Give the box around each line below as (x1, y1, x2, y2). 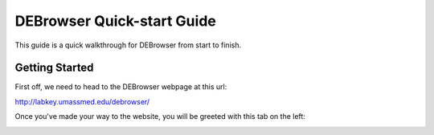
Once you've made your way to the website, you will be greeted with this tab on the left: (14, 112, 305, 121)
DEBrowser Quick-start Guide (14, 12, 216, 30)
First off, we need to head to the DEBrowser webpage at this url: (14, 82, 227, 92)
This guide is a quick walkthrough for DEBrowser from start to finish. (14, 40, 241, 50)
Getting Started (14, 61, 94, 75)
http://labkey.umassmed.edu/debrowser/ (14, 96, 150, 106)
